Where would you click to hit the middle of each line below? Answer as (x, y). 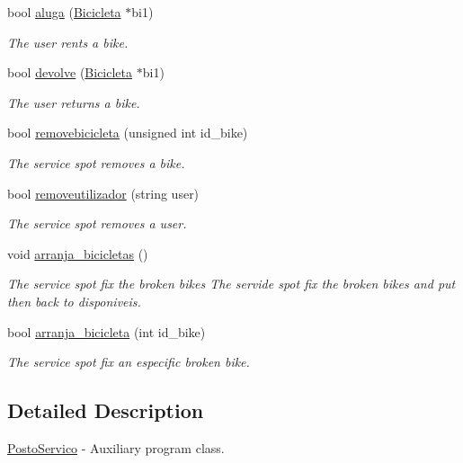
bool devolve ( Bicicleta (70, 72)
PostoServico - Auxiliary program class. (116, 447)
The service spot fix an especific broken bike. (129, 362)
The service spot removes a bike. (96, 162)
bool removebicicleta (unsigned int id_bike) (128, 133)
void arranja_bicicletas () (78, 253)
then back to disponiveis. (74, 301)
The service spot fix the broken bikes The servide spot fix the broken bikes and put (231, 284)
